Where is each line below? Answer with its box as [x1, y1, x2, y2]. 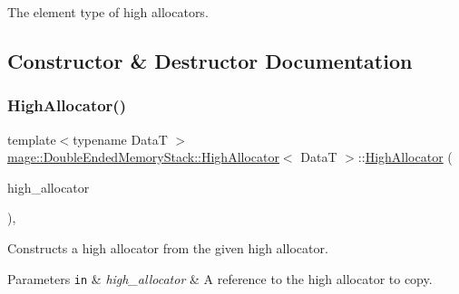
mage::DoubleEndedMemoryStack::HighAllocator [7, 147, 279, 166]
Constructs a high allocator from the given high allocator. [7, 238, 328, 257]
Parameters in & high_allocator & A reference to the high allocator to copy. [7, 269, 433, 288]
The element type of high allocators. [7, 3, 209, 21]
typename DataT [73, 129, 168, 148]
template [7, 129, 56, 148]
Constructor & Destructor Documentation [7, 46, 413, 74]
